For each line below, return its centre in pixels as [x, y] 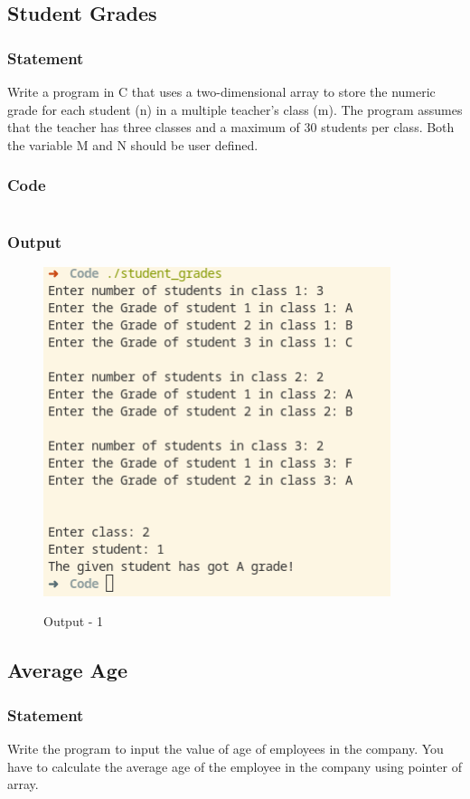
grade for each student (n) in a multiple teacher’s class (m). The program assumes [235, 109]
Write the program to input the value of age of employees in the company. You [226, 748]
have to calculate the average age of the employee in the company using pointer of [235, 766]
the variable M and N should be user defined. [133, 144]
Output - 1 [74, 621]
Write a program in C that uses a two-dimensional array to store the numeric [221, 91]
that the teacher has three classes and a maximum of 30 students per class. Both [231, 127]
